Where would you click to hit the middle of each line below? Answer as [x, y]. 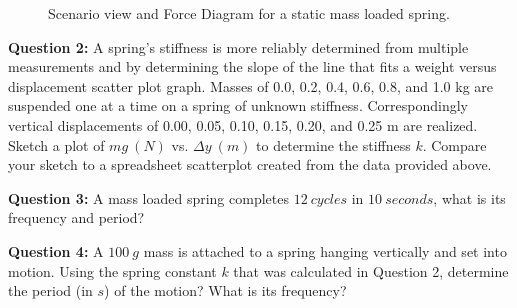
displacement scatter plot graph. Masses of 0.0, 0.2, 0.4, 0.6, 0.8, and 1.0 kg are [251, 85]
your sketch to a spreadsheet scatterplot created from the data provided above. [250, 164]
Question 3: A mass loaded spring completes [148, 197]
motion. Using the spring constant [112, 270]
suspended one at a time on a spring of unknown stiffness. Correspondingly [238, 105]
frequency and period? [76, 217]
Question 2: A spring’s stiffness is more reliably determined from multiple [238, 46]
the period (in [50, 290]
